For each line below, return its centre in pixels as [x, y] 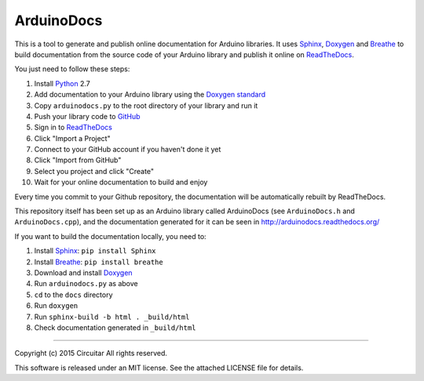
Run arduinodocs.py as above [86, 284]
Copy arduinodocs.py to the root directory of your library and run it [146, 105]
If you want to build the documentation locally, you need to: [111, 236]
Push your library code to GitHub [87, 116]
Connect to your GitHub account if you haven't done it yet [128, 150]
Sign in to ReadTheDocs [73, 127]
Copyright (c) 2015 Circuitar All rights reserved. [91, 354]
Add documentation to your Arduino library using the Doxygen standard [150, 95]
